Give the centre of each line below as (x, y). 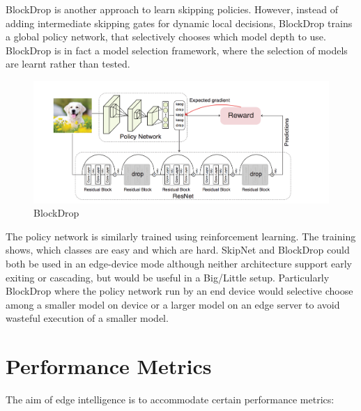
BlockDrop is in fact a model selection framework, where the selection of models (177, 50)
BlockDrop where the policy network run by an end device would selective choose (179, 291)
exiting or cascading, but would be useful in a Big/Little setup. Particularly (168, 277)
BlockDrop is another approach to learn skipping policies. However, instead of (172, 9)
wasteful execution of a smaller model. (87, 318)
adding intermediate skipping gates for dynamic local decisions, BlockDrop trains (179, 23)
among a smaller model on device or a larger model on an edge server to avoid (173, 304)
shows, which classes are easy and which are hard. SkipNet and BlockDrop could (178, 250)
